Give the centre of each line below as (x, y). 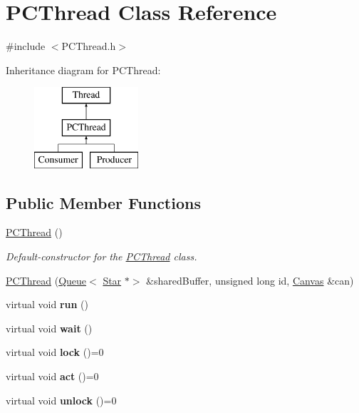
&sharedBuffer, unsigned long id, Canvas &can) (250, 280)
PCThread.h (89, 46)
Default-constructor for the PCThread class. (102, 256)
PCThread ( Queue (46, 280)
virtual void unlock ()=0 (61, 400)
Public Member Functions (103, 202)
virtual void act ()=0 (52, 376)
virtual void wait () (49, 328)
